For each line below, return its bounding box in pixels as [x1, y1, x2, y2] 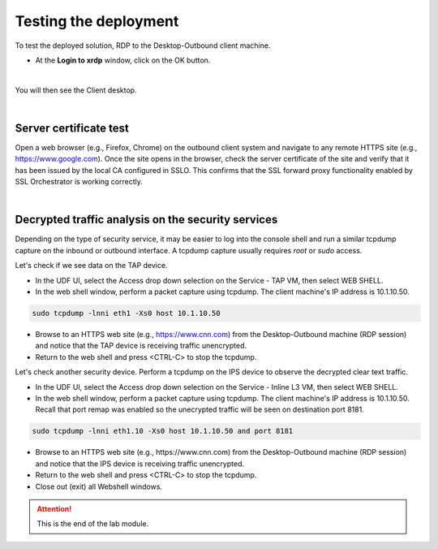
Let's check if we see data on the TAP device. [15, 261, 168, 270]
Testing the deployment [15, 12, 179, 30]
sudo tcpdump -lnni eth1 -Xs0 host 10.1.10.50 [32, 309, 221, 318]
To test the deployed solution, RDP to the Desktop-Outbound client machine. [15, 41, 271, 50]
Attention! [36, 504, 72, 513]
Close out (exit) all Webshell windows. [35, 482, 162, 491]
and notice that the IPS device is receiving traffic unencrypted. [35, 459, 245, 469]
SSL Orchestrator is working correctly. [15, 177, 144, 187]
